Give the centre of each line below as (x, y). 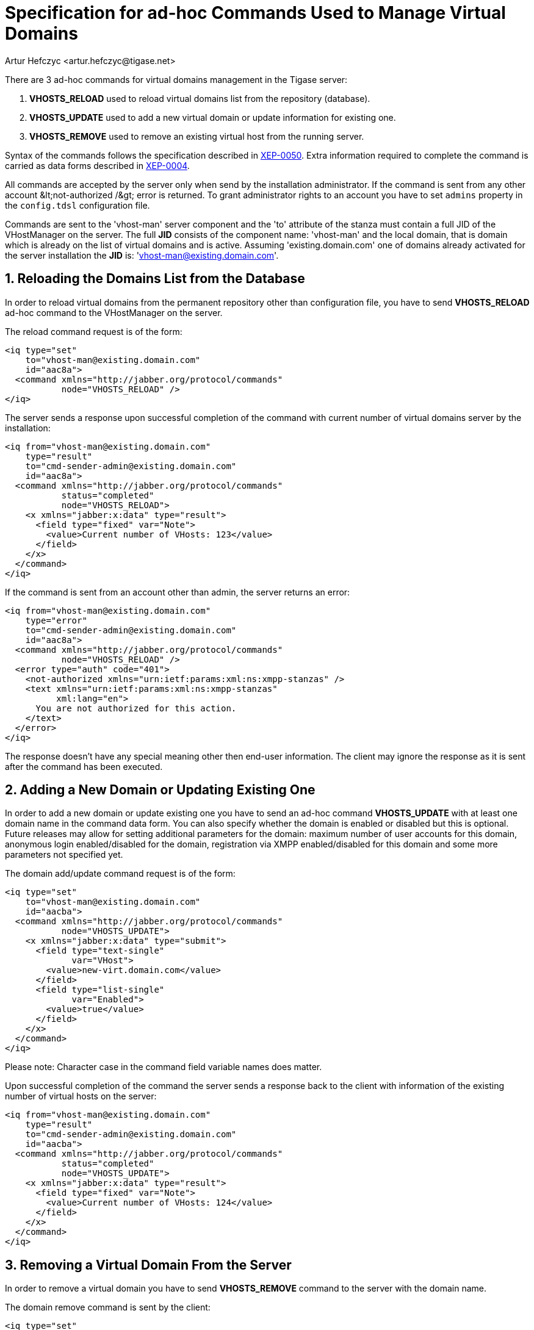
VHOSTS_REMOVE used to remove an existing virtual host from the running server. (197, 136)
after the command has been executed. (84, 766)
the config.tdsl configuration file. (78, 205)
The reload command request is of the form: (94, 331)
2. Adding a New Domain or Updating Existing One (160, 790)
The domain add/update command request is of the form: (120, 874)
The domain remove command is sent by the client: (108, 1307)
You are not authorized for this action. (136, 708)
